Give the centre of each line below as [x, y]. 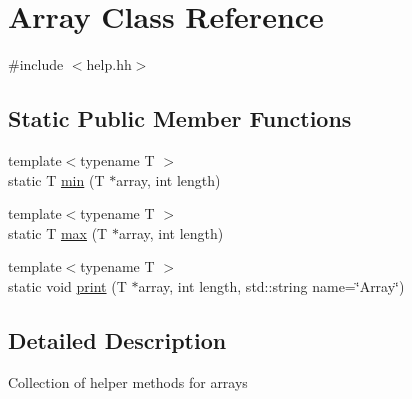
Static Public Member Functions [180, 118]
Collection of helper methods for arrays [128, 381]
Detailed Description [117, 339]
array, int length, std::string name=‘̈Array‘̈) [271, 285]
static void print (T [67, 285]
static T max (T [58, 232]
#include [36, 64]
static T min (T [56, 179]
